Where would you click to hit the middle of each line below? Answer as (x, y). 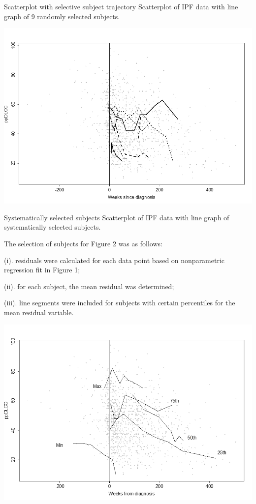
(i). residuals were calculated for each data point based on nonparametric (114, 260)
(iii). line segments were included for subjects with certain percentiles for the (120, 303)
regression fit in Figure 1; (42, 270)
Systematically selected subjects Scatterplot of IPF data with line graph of (117, 217)
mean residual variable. (39, 312)
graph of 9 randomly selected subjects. (62, 16)
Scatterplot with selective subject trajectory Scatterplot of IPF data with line (121, 6)
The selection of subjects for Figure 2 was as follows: (83, 244)
